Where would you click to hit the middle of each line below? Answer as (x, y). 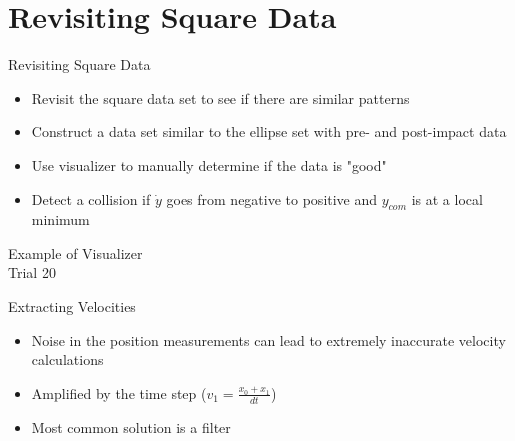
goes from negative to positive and (272, 198)
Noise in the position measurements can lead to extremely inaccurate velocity (268, 339)
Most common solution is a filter (131, 426)
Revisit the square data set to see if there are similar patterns (220, 97)
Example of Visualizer (75, 252)
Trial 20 (32, 272)
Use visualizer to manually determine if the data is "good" (209, 164)
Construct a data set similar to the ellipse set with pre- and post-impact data (269, 131)
